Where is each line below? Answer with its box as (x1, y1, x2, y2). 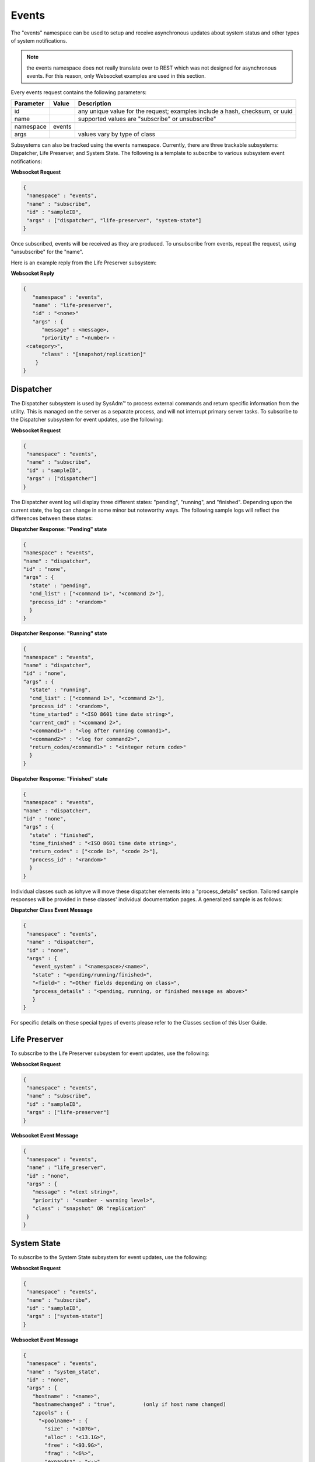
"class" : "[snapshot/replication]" (41, 351, 146, 358)
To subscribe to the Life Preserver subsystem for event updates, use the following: (10, 1050, 209, 1057)
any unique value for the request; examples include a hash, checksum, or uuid (78, 107, 293, 115)
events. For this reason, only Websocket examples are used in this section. (26, 73, 206, 80)
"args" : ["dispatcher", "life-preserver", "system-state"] (26, 217, 202, 223)
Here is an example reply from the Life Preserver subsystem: (10, 259, 157, 266)
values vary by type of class (78, 130, 156, 138)
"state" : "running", (29, 687, 92, 693)
